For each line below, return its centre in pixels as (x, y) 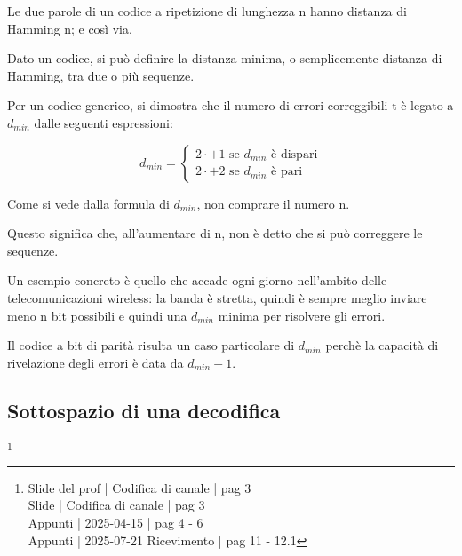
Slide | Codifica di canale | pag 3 (116, 505)
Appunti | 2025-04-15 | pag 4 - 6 (115, 523)
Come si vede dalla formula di (88, 203)
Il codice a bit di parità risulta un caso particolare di (151, 345)
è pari (287, 172)
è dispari (295, 154)
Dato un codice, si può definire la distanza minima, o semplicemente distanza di (225, 58)
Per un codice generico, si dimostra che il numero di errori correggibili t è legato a (231, 105)
